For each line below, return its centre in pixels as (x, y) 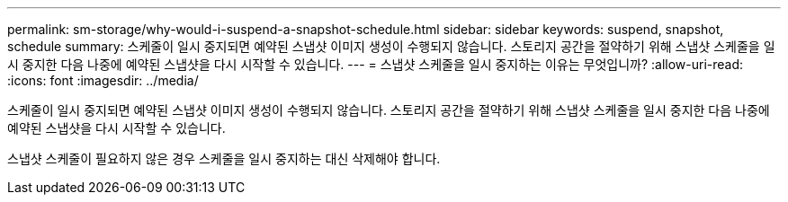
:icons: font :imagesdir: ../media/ (103, 80)
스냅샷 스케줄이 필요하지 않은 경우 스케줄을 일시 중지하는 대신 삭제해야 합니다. (224, 158)
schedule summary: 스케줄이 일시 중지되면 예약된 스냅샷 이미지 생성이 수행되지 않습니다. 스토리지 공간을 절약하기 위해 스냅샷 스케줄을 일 (391, 46)
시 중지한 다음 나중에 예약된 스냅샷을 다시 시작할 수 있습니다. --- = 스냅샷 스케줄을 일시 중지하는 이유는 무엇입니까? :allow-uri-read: (376, 64)
